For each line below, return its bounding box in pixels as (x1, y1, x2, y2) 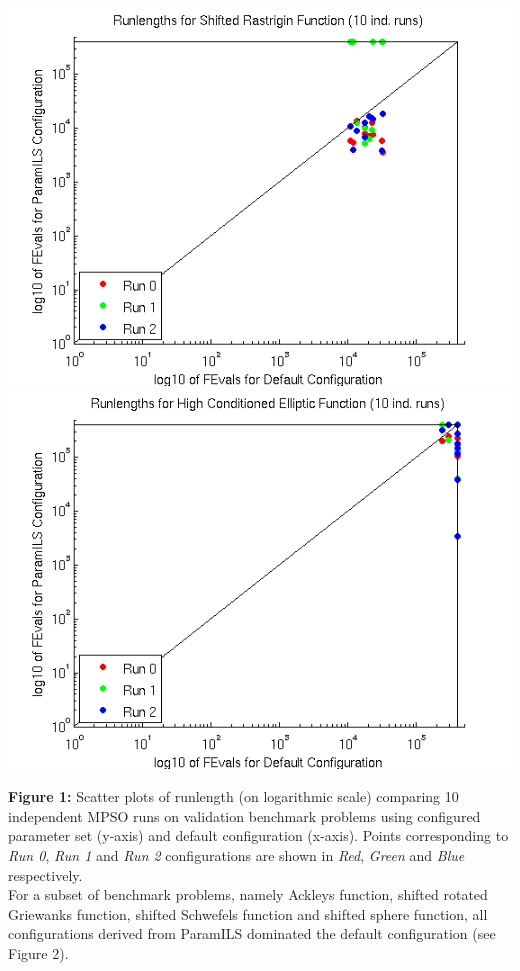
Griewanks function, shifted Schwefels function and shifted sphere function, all (8, 903, 488, 924)
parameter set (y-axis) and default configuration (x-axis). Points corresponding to (8, 825, 509, 846)
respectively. (8, 864, 83, 885)
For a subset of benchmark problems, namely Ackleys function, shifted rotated (8, 884, 488, 905)
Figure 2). (8, 942, 69, 963)
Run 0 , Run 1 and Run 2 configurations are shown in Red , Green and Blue (8, 844, 465, 865)
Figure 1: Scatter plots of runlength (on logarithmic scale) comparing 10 (8, 786, 459, 807)
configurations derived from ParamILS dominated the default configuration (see (8, 923, 496, 944)
